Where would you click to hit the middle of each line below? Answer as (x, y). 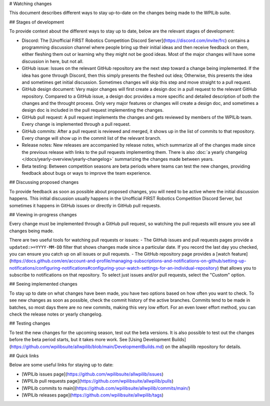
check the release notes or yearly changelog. (56, 314)
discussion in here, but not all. (52, 61)
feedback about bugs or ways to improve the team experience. (86, 173)
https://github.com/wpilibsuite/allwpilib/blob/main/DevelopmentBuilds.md (86, 347)
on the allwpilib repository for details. (203, 347)
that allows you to (238, 268)
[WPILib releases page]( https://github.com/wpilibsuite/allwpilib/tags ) (92, 395)
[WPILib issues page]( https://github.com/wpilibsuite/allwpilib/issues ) (92, 374)
